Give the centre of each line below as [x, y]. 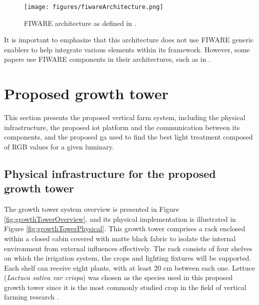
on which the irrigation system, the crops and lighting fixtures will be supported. [128, 258]
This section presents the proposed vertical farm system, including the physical [125, 117]
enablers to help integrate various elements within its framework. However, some [127, 49]
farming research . [31, 297]
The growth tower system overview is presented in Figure [92, 209]
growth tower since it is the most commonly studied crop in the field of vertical [125, 287]
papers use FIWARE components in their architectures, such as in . [107, 59]
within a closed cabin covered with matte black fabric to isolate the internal [120, 238]
